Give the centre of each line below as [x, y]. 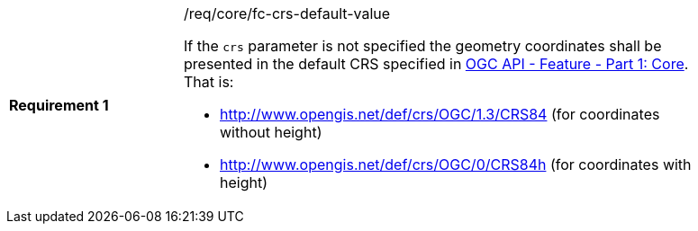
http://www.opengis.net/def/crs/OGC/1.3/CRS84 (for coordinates [440, 114]
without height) [271, 132]
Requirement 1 [59, 105]
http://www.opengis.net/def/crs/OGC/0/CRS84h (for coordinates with [456, 164]
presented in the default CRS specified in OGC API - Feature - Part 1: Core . [436, 64]
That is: [209, 82]
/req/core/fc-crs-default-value [287, 13]
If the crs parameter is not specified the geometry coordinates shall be [423, 46]
